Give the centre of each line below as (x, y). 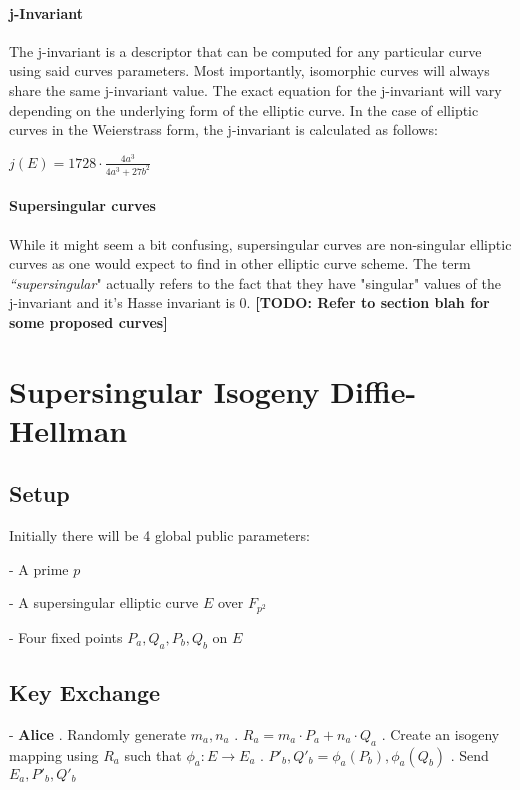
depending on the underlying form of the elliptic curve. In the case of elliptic (244, 109)
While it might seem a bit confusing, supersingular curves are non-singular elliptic (260, 243)
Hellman (68, 429)
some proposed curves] (88, 321)
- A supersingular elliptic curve (104, 602)
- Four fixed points (66, 636)
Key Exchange (85, 692)
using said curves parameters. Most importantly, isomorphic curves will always (249, 70)
